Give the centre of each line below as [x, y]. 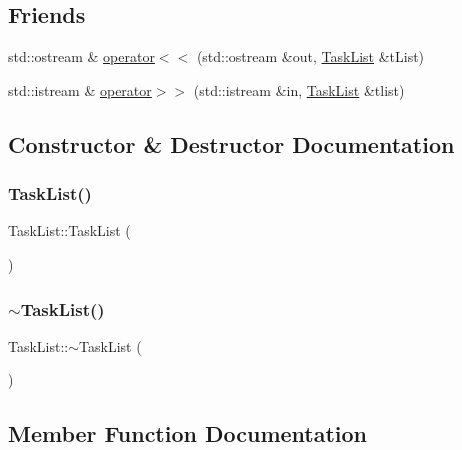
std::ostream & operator [81, 56]
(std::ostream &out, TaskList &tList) [310, 56]
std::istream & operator [80, 89]
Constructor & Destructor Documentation [231, 143]
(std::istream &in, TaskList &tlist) [299, 89]
